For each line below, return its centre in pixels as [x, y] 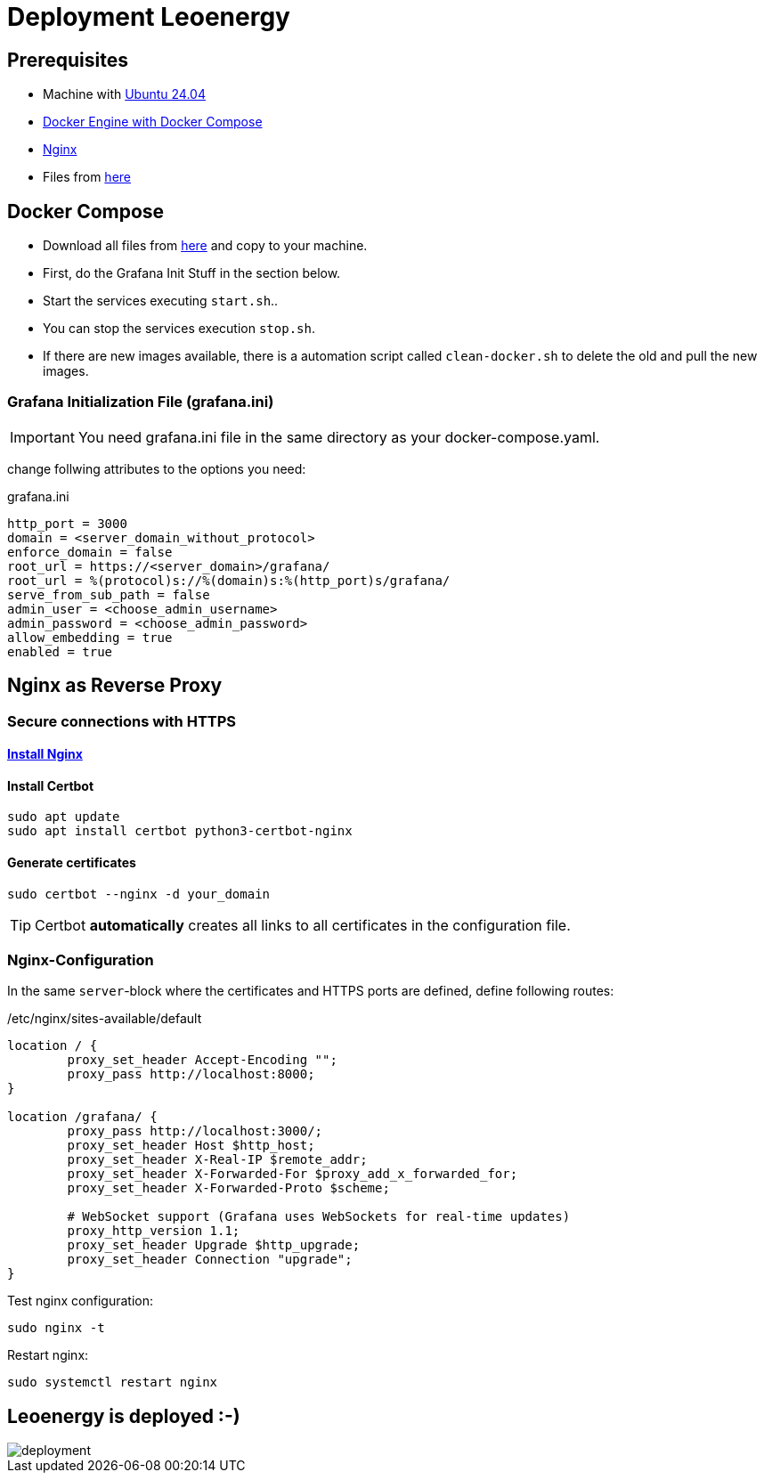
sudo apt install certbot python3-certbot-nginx [180, 831]
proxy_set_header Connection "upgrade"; [210, 1260]
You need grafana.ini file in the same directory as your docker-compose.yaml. [339, 437]
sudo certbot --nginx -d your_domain [139, 894]
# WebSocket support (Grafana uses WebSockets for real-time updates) [319, 1217]
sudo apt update [64, 817]
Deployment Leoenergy [149, 17]
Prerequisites [68, 60]
